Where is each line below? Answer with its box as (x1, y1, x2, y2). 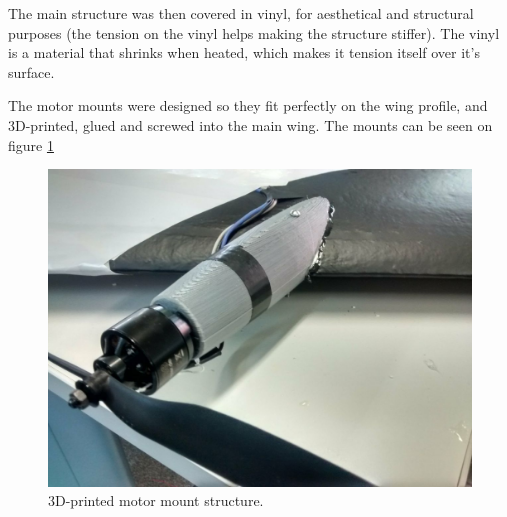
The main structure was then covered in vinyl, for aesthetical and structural (8, 3, 474, 23)
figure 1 (8, 134, 54, 155)
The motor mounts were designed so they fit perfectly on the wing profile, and (8, 95, 488, 116)
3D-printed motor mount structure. (48, 490, 264, 511)
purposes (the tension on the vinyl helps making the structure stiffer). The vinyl (8, 22, 500, 43)
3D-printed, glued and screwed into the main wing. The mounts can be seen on (8, 114, 493, 135)
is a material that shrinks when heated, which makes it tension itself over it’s (8, 42, 480, 63)
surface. (8, 61, 55, 82)
